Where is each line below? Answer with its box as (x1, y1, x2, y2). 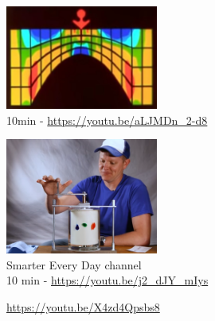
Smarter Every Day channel (6, 256, 142, 273)
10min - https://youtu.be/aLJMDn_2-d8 (6, 111, 208, 128)
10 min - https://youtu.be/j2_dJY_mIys (6, 272, 209, 288)
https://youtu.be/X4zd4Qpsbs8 (6, 298, 160, 315)
